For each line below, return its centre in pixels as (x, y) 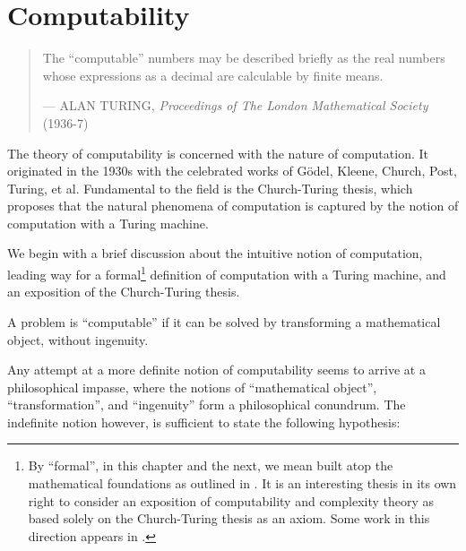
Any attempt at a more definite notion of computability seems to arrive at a (216, 370)
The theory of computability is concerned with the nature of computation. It (218, 153)
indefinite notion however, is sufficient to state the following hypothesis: (204, 422)
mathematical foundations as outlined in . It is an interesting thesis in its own (242, 483)
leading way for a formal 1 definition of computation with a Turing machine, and (227, 273)
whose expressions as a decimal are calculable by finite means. (213, 75)
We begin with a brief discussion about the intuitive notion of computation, (215, 253)
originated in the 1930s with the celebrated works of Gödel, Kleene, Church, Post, (232, 171)
